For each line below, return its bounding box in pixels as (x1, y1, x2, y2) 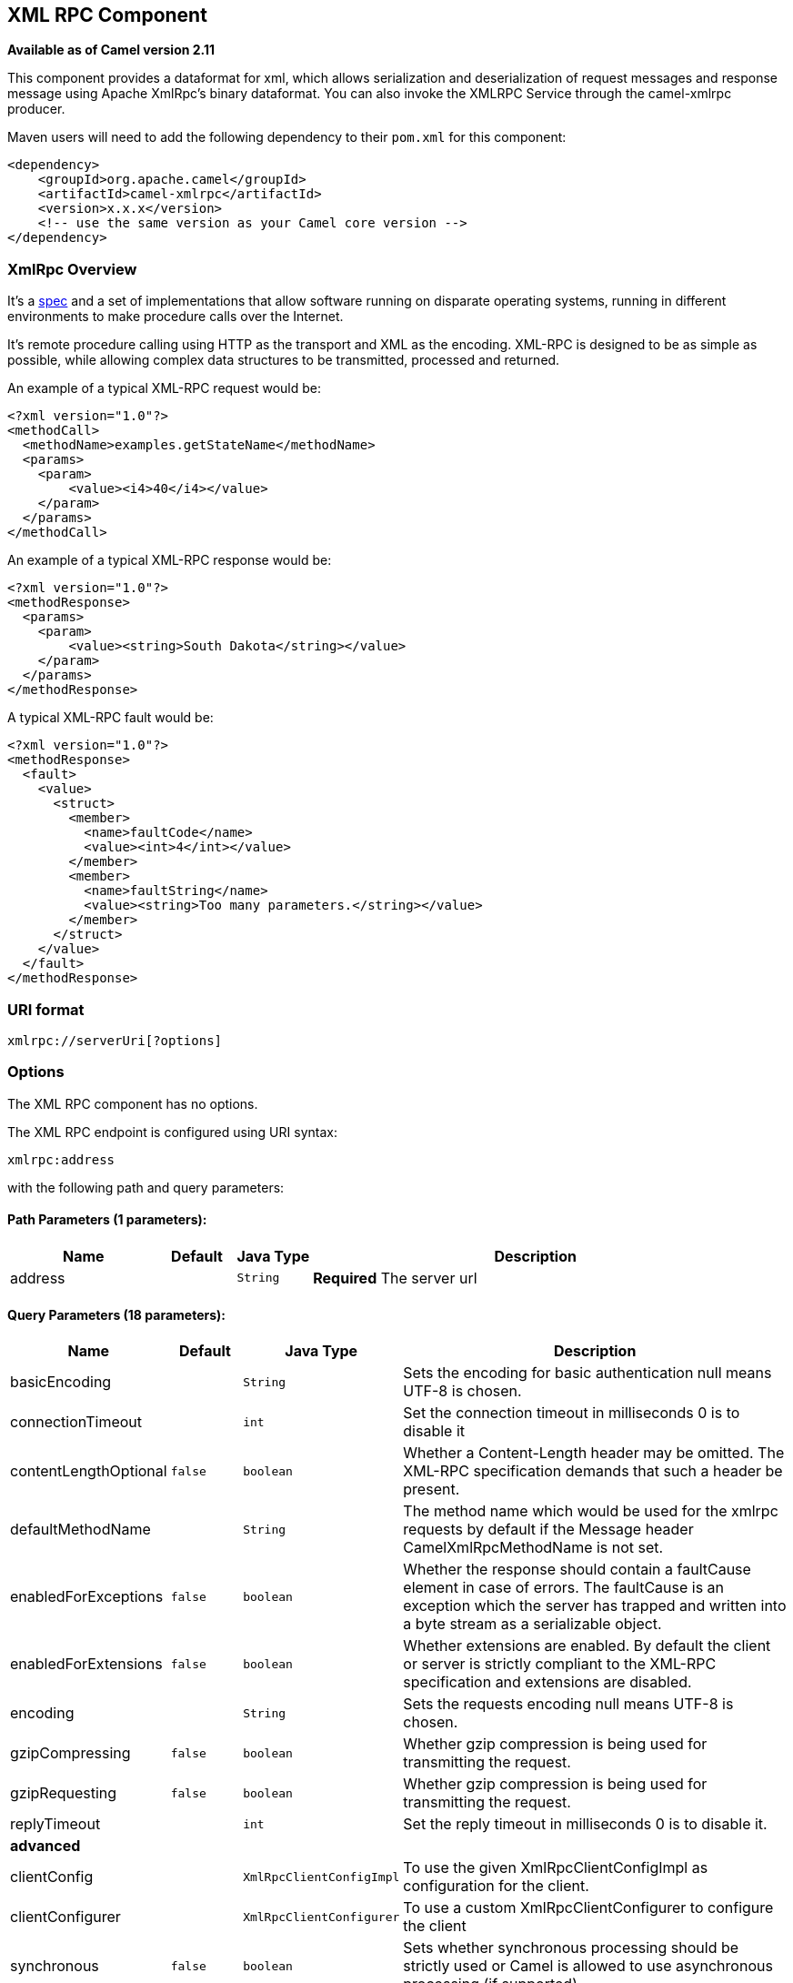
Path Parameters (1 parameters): (7, 1212, 207, 1228)
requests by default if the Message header (403, 1520, 694, 1539)
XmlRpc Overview (7, 259, 137, 278)
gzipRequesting (10, 1784, 117, 1803)
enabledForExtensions (10, 1655, 163, 1674)
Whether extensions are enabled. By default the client (403, 1636, 771, 1656)
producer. (7, 101, 65, 117)
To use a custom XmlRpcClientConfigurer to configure (403, 1898, 774, 1918)
